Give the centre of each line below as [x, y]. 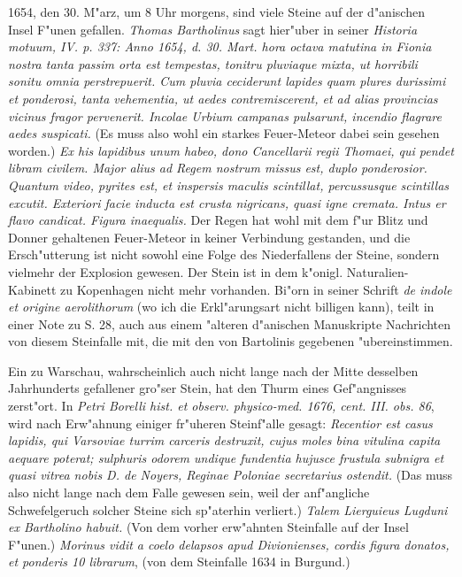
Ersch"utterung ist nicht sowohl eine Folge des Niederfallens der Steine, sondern [224, 254]
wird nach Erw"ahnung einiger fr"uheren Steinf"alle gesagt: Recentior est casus [220, 423]
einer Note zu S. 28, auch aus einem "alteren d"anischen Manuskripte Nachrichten [230, 323]
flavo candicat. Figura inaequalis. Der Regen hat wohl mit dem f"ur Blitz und [218, 220]
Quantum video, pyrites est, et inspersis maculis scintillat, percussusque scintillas [229, 185]
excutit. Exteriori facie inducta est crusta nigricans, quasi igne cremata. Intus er [227, 202]
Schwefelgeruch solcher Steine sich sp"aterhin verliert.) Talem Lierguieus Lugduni [228, 509]
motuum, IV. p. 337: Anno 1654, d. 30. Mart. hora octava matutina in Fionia [220, 46]
